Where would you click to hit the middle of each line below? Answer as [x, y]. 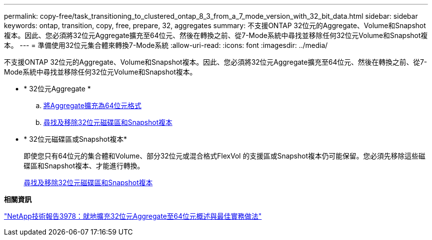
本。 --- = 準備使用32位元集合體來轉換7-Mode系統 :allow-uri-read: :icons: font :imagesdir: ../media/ [166, 45]
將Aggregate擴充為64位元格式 [92, 105]
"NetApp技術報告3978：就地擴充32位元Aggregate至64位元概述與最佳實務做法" [133, 216]
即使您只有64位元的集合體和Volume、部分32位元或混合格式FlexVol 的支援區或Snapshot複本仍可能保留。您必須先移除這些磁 [225, 156]
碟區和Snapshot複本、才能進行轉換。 [84, 166]
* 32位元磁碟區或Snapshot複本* [75, 139]
